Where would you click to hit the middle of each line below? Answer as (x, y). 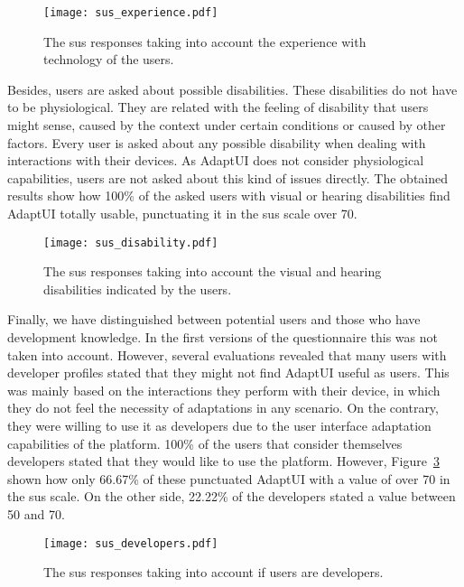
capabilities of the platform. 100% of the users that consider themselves (205, 443)
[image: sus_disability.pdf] (131, 242)
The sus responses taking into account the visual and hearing (213, 271)
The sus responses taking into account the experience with (205, 41)
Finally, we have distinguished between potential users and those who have (214, 319)
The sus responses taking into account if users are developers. (213, 572)
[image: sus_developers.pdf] (131, 543)
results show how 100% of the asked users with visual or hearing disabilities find (229, 196)
